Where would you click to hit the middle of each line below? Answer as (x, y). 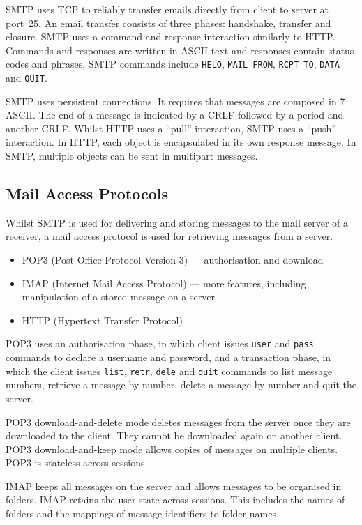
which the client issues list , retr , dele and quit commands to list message (169, 371)
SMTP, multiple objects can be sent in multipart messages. (132, 156)
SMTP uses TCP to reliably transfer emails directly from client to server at (167, 9)
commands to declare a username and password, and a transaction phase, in (168, 357)
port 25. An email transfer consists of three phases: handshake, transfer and (168, 23)
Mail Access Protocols (87, 193)
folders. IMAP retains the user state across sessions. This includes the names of (175, 500)
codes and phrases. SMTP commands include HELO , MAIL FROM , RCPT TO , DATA (173, 64)
